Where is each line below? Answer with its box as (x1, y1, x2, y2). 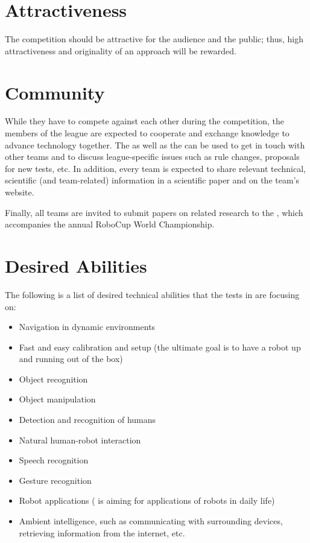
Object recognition (19, 372, 88, 385)
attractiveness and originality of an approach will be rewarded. (5, 44, 236, 57)
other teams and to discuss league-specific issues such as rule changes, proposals (5, 150, 300, 163)
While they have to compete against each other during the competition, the (5, 115, 284, 127)
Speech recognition (19, 454, 89, 466)
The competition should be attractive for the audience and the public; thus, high (5, 33, 303, 45)
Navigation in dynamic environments (19, 320, 156, 333)
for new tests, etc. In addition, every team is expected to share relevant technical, (5, 162, 306, 174)
